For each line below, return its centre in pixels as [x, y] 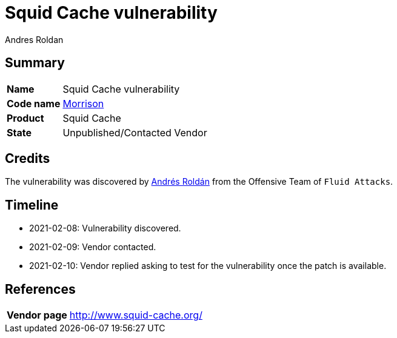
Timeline [32, 205]
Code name [34, 103]
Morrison [83, 103]
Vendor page [37, 315]
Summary [35, 63]
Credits [28, 159]
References [40, 289]
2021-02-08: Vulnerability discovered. [105, 228]
